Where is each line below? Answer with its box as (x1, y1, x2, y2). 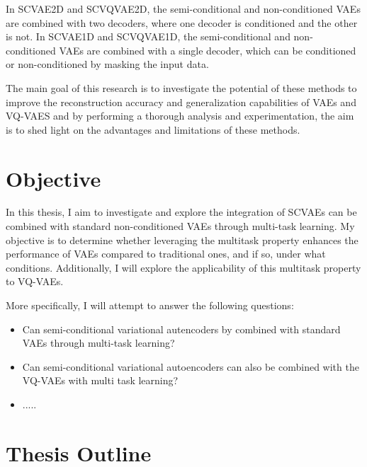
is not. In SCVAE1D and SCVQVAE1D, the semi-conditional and (6, 29, 290, 44)
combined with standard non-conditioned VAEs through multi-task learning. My (6, 219, 355, 233)
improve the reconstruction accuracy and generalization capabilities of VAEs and (6, 94, 356, 109)
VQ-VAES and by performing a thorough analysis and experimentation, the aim (6, 108, 354, 123)
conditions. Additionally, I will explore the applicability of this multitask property (6, 260, 361, 275)
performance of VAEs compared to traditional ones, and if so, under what (6, 246, 326, 261)
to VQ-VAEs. (6, 274, 64, 289)
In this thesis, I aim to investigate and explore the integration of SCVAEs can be (6, 204, 357, 219)
